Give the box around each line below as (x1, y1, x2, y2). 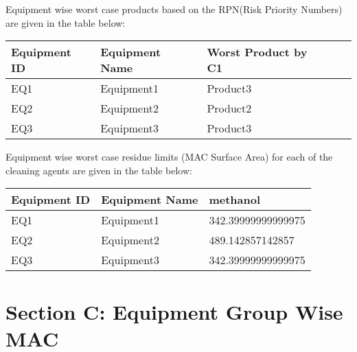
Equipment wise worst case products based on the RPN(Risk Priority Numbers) (5, 2, 343, 16)
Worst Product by (207, 44, 308, 60)
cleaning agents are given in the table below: (5, 163, 192, 177)
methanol (209, 191, 261, 208)
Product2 (207, 100, 252, 117)
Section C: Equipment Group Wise (5, 297, 343, 325)
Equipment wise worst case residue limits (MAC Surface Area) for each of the (5, 150, 333, 164)
